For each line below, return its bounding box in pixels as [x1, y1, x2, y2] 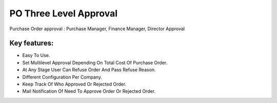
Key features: [9, 39, 54, 48]
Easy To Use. [22, 52, 50, 58]
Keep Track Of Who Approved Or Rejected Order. [22, 81, 127, 87]
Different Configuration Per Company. [22, 74, 103, 80]
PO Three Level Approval [9, 8, 118, 19]
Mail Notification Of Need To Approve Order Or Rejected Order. [22, 88, 156, 94]
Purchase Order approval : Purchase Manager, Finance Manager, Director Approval [9, 26, 185, 32]
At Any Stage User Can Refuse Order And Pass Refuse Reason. [22, 67, 156, 73]
